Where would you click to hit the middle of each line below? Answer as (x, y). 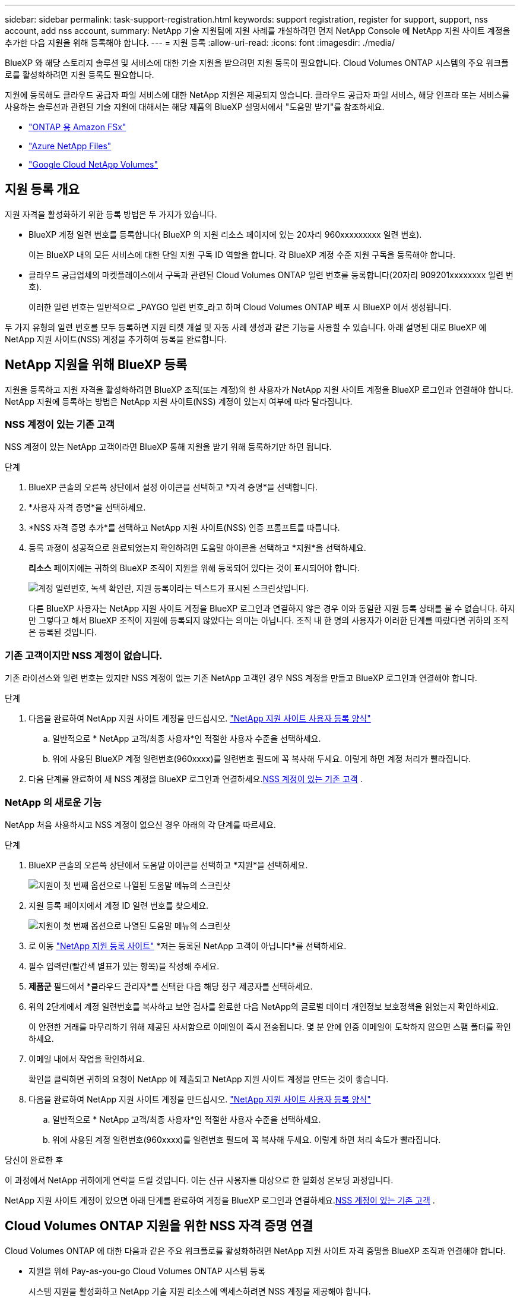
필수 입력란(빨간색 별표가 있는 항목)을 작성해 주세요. (124, 966)
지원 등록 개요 (42, 190)
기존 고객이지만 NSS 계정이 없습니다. (84, 655)
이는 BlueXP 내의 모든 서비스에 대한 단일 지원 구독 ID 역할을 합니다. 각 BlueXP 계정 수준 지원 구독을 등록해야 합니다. (242, 254)
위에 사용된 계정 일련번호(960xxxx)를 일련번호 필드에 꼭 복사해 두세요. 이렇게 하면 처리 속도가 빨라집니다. (247, 1139)
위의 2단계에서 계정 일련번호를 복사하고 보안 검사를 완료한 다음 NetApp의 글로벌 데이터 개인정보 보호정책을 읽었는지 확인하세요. (264, 1006)
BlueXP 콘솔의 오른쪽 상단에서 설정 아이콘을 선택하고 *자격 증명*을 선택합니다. (173, 487)
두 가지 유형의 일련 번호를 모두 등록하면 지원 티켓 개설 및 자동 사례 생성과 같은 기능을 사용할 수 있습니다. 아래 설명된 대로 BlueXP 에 (246, 327)
